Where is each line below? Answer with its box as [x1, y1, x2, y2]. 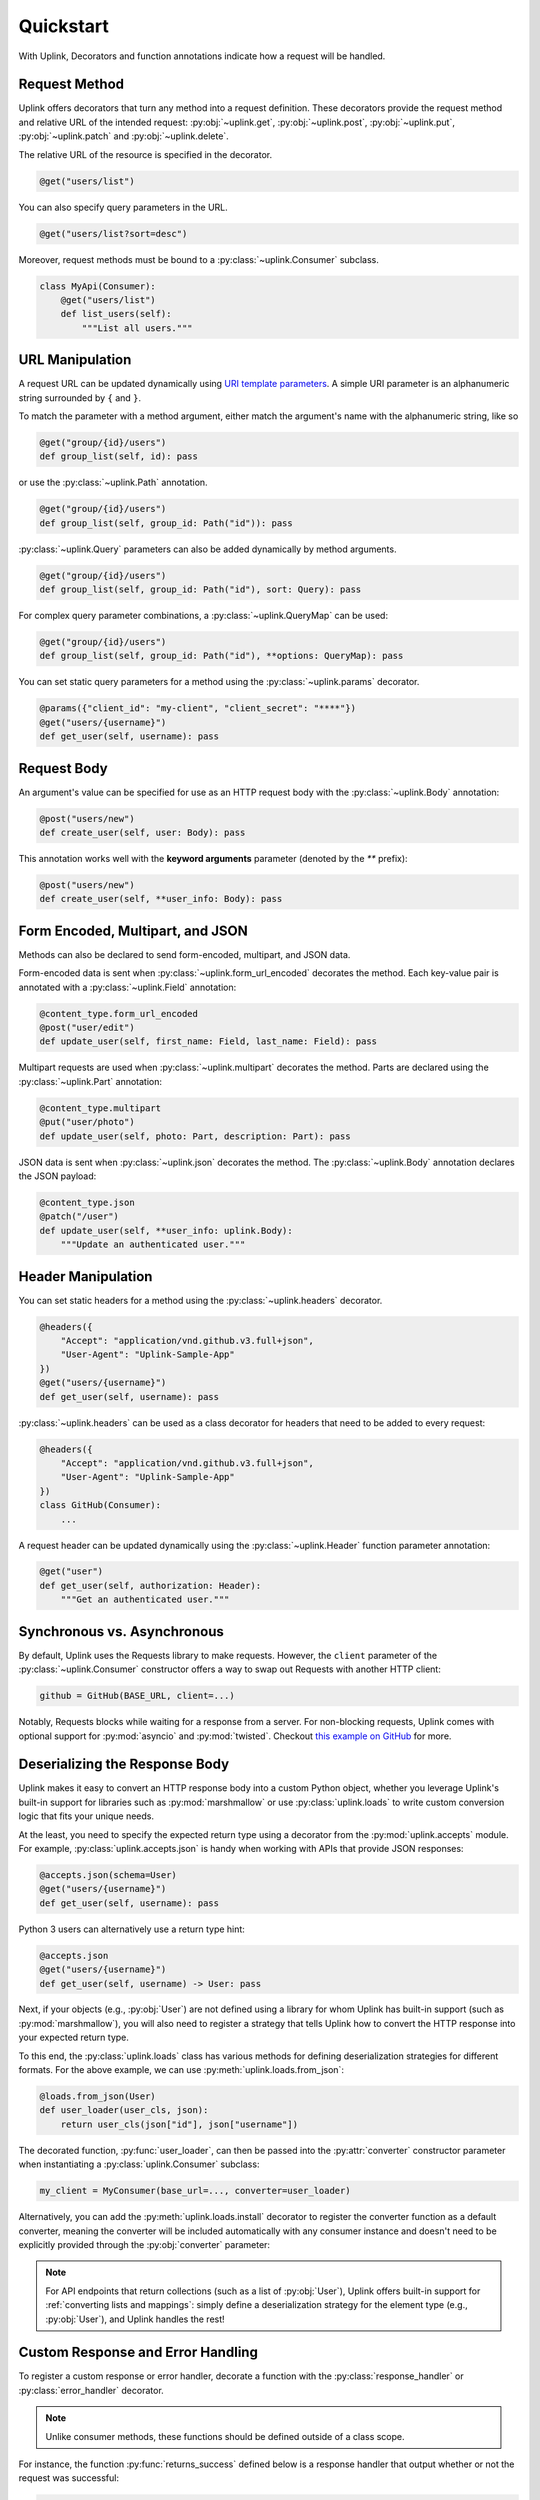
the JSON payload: [18, 1170, 97, 1182]
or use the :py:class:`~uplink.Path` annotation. [18, 476, 209, 489]
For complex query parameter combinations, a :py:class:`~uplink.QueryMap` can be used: [18, 610, 389, 622]
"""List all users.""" [81, 322, 194, 334]
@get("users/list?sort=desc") [39, 228, 188, 239]
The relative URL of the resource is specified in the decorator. [18, 148, 273, 160]
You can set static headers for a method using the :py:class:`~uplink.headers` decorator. [18, 1294, 383, 1306]
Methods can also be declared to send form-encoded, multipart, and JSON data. [18, 948, 351, 960]
